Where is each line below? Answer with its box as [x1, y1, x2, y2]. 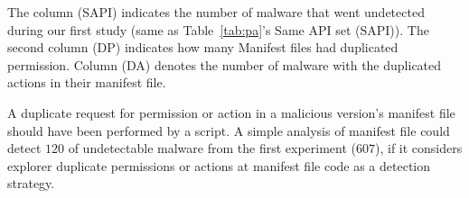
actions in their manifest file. [7, 73, 166, 92]
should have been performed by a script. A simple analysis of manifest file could [7, 121, 450, 139]
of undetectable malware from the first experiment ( [68, 139, 356, 157]
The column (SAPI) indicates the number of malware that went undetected [7, 3, 425, 21]
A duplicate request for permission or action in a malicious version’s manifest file [7, 103, 455, 121]
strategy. [7, 174, 55, 193]
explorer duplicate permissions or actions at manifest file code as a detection [7, 156, 431, 175]
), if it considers [375, 139, 463, 157]
